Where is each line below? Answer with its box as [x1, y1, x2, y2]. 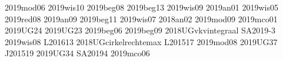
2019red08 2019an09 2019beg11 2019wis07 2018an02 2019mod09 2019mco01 [5, 12, 278, 25]
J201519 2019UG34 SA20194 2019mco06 [5, 47, 150, 59]
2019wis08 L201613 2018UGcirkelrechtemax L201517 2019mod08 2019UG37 [5, 35, 278, 48]
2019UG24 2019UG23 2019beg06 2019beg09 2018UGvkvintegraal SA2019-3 [5, 24, 276, 36]
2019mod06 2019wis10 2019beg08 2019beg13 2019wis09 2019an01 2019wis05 [5, 1, 278, 13]
